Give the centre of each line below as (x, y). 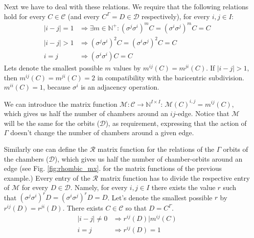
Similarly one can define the (46, 149)
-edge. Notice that (202, 113)
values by (127, 68)
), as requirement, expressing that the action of (176, 123)
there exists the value (183, 187)
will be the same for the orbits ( (52, 123)
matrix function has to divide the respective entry (175, 178)
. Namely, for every (99, 187)
